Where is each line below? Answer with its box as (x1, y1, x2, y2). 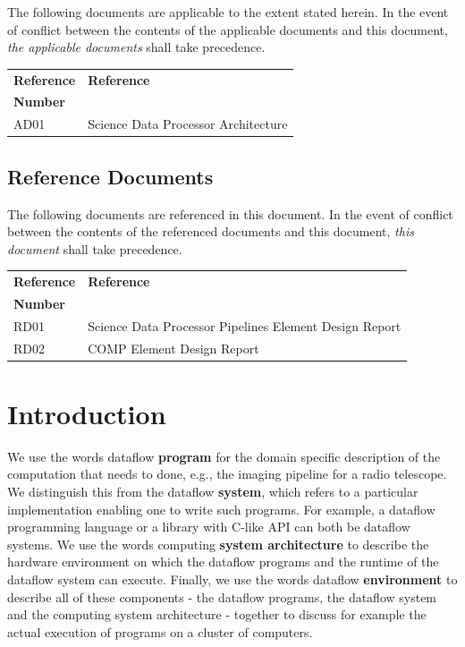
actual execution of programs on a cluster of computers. (7, 622, 313, 641)
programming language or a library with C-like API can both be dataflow (7, 517, 410, 536)
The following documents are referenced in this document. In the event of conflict (7, 204, 453, 223)
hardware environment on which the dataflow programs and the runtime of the (7, 552, 439, 571)
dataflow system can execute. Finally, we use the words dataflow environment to (7, 569, 458, 588)
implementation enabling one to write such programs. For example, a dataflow (7, 499, 435, 518)
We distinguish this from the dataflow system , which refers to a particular (7, 481, 418, 500)
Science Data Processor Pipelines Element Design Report (88, 316, 402, 335)
